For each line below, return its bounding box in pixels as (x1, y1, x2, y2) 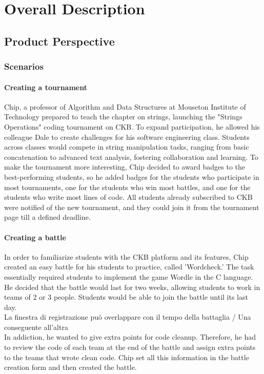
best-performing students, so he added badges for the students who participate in (4, 171, 259, 182)
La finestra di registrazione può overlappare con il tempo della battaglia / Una (4, 311, 251, 322)
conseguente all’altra (4, 321, 68, 332)
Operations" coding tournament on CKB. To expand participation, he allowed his (4, 121, 260, 132)
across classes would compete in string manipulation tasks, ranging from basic (4, 141, 249, 152)
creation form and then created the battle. (4, 362, 137, 372)
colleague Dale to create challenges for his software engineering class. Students (4, 131, 250, 142)
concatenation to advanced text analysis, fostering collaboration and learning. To (4, 151, 258, 162)
